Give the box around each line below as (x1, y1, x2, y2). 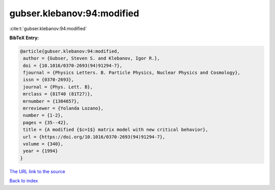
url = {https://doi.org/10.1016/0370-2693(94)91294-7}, (23, 134, 166, 140)
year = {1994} (23, 148, 58, 154)
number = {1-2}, (23, 113, 64, 118)
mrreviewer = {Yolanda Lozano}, (23, 105, 104, 112)
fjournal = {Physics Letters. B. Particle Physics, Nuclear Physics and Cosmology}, (23, 70, 240, 76)
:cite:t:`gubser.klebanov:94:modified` (9, 25, 87, 32)
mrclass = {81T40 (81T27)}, (23, 91, 93, 97)
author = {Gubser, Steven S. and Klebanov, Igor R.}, (23, 56, 160, 61)
